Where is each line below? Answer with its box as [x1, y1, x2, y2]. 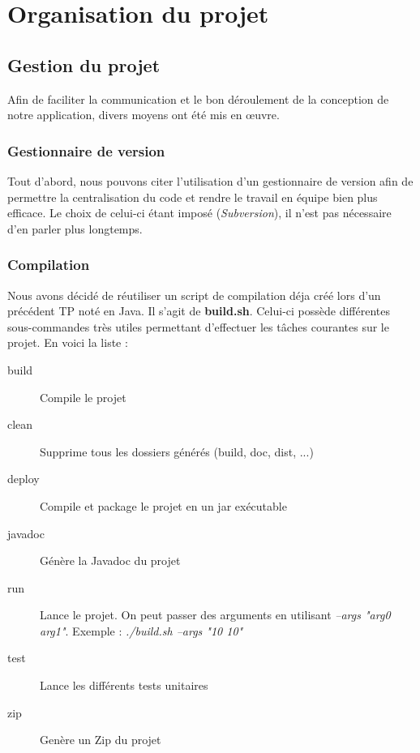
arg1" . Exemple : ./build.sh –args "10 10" [40, 622, 243, 639]
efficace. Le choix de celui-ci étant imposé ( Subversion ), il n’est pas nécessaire [7, 204, 392, 221]
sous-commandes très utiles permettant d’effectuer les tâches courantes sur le [7, 318, 389, 335]
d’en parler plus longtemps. [7, 220, 143, 237]
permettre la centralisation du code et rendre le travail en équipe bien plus [7, 188, 378, 205]
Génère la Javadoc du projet [40, 552, 181, 569]
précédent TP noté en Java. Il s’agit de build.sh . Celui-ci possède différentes [7, 302, 390, 319]
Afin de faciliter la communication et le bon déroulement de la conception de [7, 90, 389, 107]
